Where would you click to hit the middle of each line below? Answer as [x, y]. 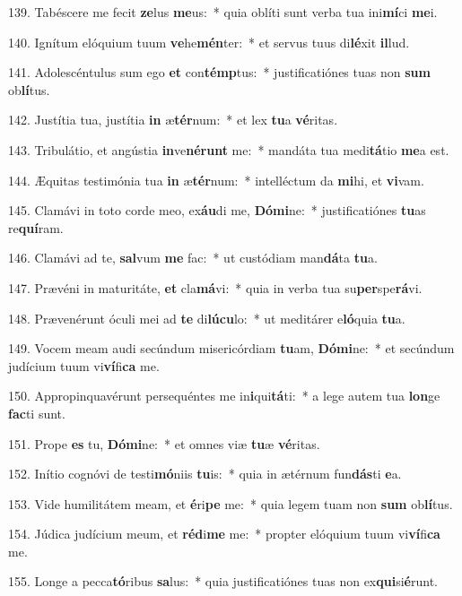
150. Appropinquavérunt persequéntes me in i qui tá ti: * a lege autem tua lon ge [224, 396]
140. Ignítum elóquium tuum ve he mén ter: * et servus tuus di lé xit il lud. [209, 42]
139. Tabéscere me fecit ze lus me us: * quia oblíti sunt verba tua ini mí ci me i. [223, 12]
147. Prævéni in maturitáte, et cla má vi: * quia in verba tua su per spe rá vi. [215, 287]
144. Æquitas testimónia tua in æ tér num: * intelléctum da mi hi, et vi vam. [216, 180]
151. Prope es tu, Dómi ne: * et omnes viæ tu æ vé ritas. [164, 443]
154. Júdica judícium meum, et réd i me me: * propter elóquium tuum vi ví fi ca [224, 534]
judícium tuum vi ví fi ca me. [84, 365]
